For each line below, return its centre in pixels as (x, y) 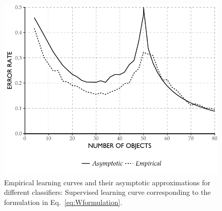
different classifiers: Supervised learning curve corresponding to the (107, 192)
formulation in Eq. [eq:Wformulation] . (63, 202)
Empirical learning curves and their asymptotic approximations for (107, 182)
